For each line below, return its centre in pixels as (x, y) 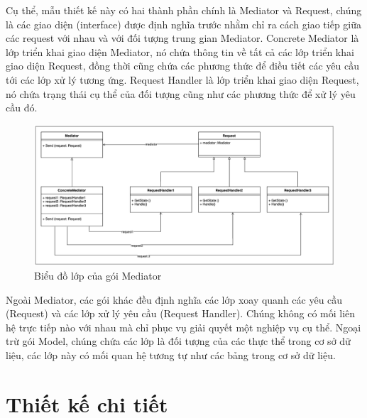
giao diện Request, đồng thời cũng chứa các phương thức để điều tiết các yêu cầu (183, 66)
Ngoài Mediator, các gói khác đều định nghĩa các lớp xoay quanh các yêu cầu (174, 299)
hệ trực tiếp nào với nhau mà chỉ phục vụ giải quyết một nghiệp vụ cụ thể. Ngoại (183, 327)
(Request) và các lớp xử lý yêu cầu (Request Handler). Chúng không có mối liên (181, 313)
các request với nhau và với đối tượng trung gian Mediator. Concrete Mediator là (182, 38)
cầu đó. (22, 108)
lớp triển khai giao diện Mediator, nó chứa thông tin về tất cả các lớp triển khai (180, 51)
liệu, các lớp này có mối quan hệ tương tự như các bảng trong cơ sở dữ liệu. (171, 355)
